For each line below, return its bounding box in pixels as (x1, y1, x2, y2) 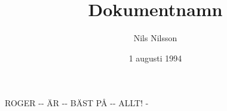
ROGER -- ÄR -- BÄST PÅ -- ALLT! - (5, 97, 149, 109)
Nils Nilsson (133, 32, 177, 44)
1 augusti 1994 (128, 51, 182, 64)
